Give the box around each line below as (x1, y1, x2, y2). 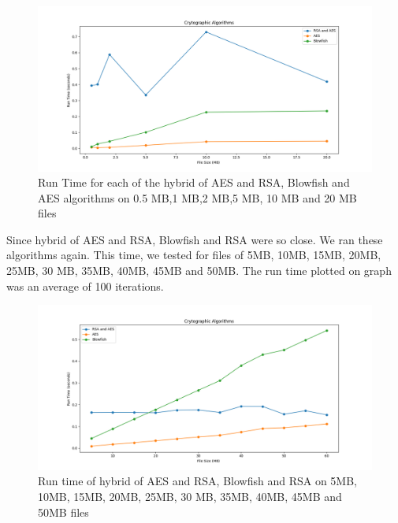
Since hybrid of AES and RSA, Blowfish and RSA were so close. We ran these (6, 231, 383, 247)
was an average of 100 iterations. (6, 277, 164, 294)
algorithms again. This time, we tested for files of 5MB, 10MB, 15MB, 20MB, (6, 247, 381, 263)
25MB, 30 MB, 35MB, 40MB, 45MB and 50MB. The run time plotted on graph (6, 262, 392, 279)
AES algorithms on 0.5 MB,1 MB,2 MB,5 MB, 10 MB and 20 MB (38, 189, 357, 206)
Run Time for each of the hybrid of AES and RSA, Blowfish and (38, 174, 350, 191)
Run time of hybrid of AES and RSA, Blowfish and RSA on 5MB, (38, 473, 357, 489)
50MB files (38, 503, 89, 520)
